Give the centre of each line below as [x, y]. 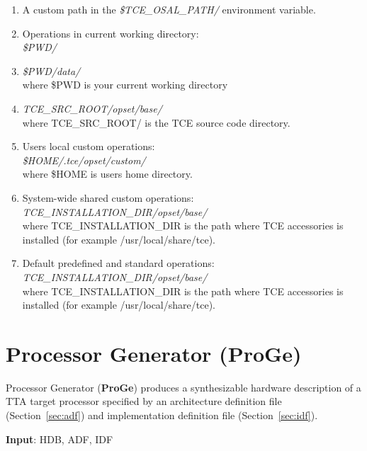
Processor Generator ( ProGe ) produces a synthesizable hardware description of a [183, 387]
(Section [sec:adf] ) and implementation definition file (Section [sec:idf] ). [162, 415]
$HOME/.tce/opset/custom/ [84, 160]
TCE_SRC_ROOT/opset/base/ [92, 108]
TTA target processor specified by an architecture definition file [144, 401]
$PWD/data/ [51, 70]
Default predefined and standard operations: [118, 263]
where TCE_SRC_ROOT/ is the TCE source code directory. [156, 122]
